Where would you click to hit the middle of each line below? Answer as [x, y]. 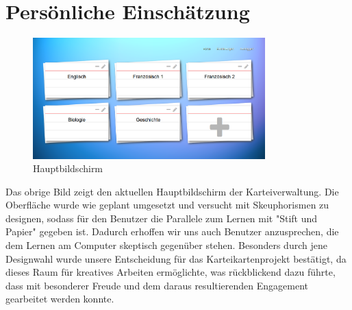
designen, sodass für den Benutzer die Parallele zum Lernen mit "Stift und [162, 218]
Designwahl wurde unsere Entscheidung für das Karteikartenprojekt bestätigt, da [176, 258]
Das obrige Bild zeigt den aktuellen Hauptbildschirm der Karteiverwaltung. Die [172, 191]
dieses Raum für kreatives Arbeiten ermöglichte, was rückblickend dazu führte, [171, 272]
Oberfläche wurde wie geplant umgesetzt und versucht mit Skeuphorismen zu [167, 205]
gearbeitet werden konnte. [60, 299]
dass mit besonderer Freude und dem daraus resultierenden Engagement [157, 285]
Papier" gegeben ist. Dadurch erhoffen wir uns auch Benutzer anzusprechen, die [172, 231]
